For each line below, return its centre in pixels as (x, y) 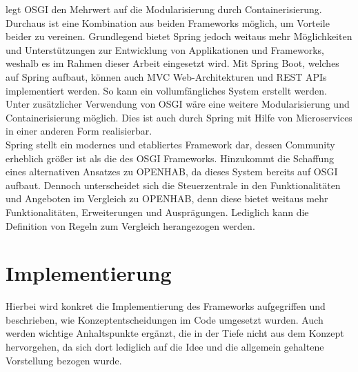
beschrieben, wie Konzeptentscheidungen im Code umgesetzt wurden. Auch (165, 319)
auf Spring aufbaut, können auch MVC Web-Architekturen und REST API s (166, 76)
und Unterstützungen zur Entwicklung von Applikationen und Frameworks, (165, 49)
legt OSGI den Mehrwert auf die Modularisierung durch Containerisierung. (164, 9)
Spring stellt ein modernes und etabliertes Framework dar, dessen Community (170, 144)
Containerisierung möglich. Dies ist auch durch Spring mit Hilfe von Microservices (179, 117)
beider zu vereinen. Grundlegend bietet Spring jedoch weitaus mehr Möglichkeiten (179, 36)
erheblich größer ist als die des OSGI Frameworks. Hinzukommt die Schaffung (170, 158)
